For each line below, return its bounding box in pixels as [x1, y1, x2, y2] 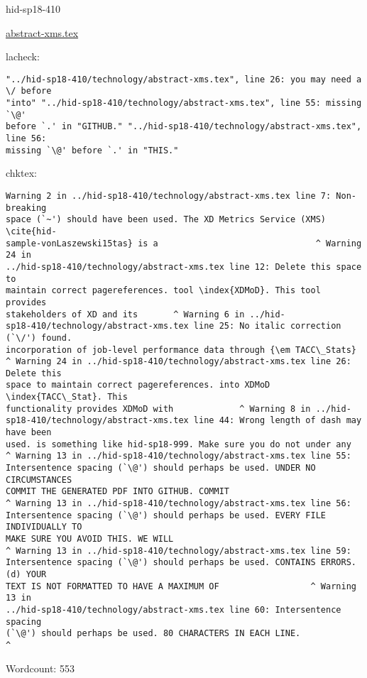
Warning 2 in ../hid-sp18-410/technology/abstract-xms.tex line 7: [6, 190, 332, 201]
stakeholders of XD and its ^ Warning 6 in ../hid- [6, 309, 285, 319]
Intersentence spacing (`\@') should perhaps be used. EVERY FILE [6, 510, 327, 520]
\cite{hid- [6, 226, 57, 236]
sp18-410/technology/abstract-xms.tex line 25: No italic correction [6, 321, 341, 332]
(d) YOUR [6, 569, 47, 579]
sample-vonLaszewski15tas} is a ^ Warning [6, 238, 362, 248]
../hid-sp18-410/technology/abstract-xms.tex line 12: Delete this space [6, 261, 362, 272]
